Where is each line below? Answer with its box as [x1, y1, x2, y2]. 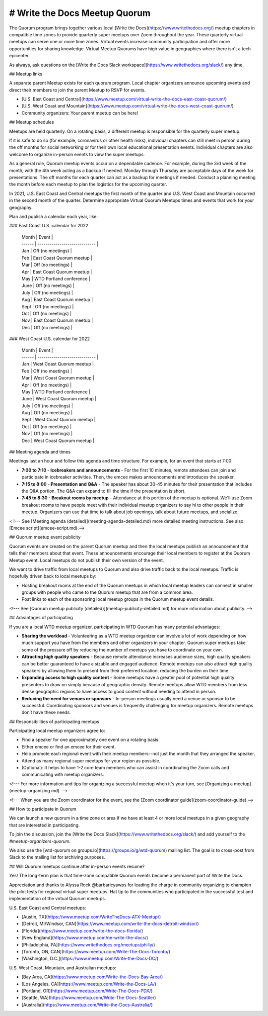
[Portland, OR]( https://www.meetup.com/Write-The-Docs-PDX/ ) [21, 988, 153, 994]
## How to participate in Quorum [9, 806, 76, 812]
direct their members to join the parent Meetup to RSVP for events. [9, 87, 146, 93]
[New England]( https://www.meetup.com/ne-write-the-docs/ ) [21, 935, 148, 941]
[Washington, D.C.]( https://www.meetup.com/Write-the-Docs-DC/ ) [21, 955, 159, 962]
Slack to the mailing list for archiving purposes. [9, 854, 105, 860]
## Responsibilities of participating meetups [9, 719, 99, 725]
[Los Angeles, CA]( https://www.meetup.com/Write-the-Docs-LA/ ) [21, 981, 156, 987]
